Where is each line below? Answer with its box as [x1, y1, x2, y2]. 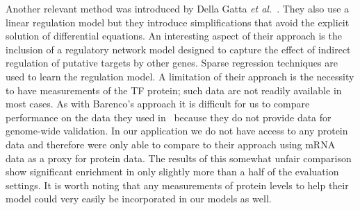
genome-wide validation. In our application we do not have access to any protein [6, 123, 348, 138]
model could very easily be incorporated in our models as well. [6, 191, 272, 206]
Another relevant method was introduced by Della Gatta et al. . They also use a [6, 1, 350, 15]
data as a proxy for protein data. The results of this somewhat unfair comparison [6, 150, 352, 165]
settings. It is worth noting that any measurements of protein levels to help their [6, 177, 349, 192]
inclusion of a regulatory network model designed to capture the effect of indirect [6, 42, 351, 56]
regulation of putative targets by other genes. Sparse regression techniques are [6, 55, 338, 70]
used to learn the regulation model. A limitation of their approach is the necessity [6, 69, 354, 83]
